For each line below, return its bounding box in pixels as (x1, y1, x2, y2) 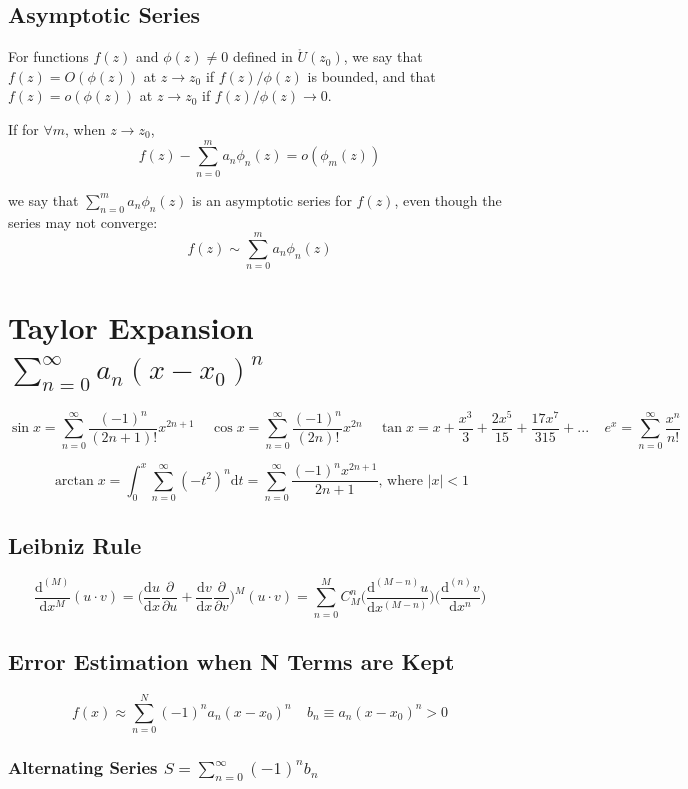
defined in (232, 46, 293, 67)
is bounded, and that (307, 65, 436, 86)
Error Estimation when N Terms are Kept (8, 645, 455, 676)
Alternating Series (8, 754, 158, 779)
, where (378, 473, 423, 488)
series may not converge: (8, 211, 158, 232)
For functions (8, 46, 89, 67)
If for (8, 118, 39, 139)
